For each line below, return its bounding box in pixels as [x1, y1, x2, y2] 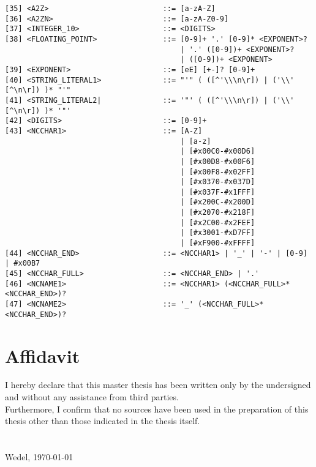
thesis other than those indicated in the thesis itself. [5, 414, 200, 427]
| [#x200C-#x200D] [180, 198, 255, 207]
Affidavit [5, 343, 80, 368]
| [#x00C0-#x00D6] [180, 147, 255, 156]
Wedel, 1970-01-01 [5, 450, 73, 463]
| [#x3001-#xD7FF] [180, 228, 255, 237]
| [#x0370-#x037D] [180, 177, 255, 187]
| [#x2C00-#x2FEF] [180, 218, 255, 227]
